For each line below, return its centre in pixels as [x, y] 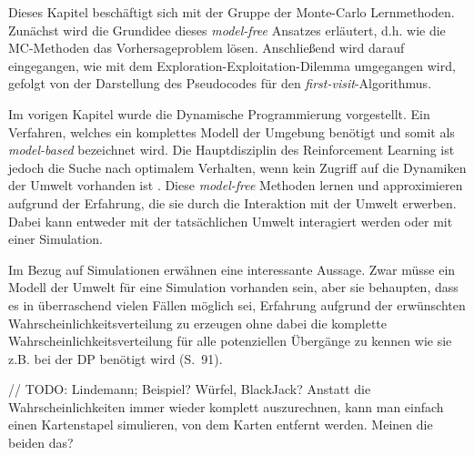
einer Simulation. [55, 239]
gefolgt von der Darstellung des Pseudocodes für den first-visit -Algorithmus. [220, 83]
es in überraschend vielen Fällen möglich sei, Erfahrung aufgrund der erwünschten [237, 304]
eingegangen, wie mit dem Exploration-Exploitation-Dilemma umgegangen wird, [232, 65]
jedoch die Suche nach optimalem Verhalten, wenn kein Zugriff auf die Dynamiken [237, 167]
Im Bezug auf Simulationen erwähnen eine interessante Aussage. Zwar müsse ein [232, 269]
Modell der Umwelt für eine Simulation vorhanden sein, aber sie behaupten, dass [233, 287]
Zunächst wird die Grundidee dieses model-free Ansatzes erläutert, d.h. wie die [227, 30]
